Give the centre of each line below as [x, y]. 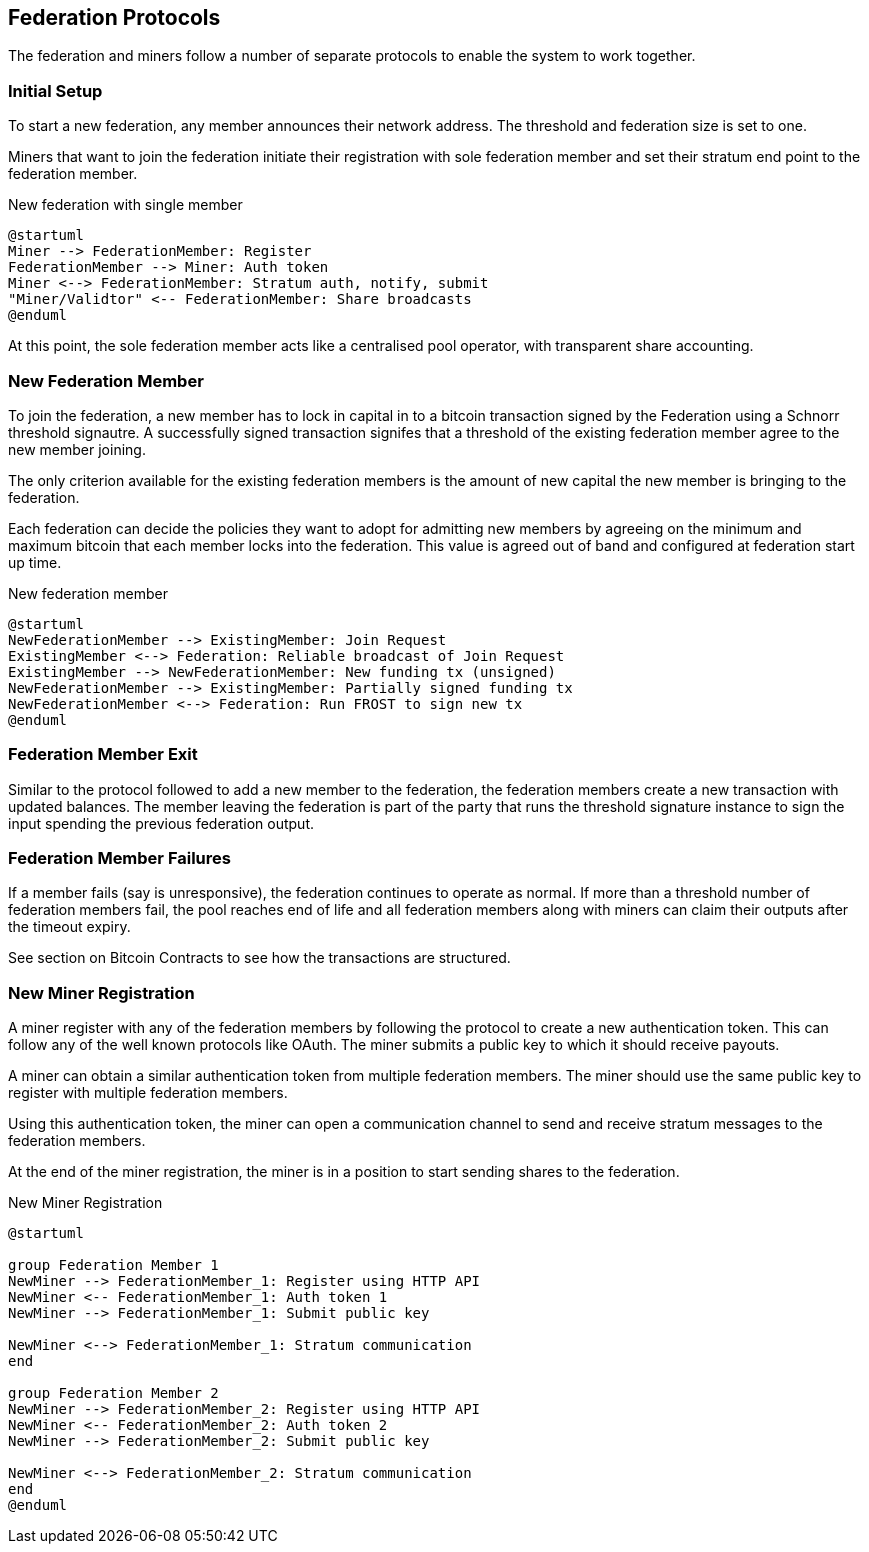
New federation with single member [125, 205]
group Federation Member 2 [113, 1393]
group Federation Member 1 [113, 1265]
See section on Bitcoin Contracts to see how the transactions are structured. [259, 958]
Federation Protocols [114, 17]
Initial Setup [55, 90]
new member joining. [77, 449]
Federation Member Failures [119, 858]
